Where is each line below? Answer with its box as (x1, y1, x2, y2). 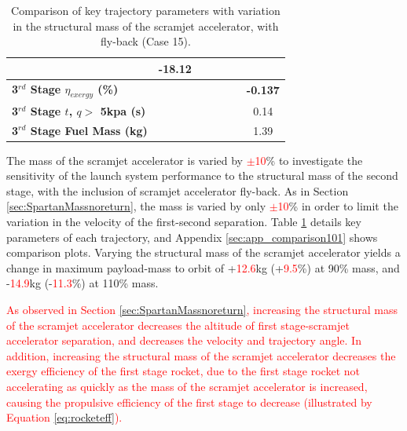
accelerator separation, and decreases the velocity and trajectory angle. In (6, 332, 361, 349)
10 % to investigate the (255, 152, 363, 168)
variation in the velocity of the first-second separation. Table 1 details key (6, 213, 361, 229)
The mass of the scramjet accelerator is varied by (6, 152, 244, 168)
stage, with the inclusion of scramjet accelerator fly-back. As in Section (6, 182, 349, 199)
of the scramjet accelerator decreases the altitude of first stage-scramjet (6, 316, 350, 333)
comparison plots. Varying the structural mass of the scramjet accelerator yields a (6, 244, 401, 261)
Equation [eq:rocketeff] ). (6, 409, 123, 426)
